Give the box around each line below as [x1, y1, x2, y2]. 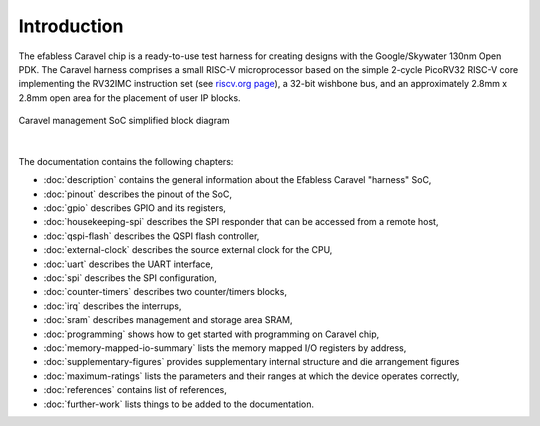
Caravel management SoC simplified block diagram [18, 115, 230, 127]
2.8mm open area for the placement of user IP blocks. [18, 91, 241, 104]
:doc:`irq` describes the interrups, [43, 300, 182, 312]
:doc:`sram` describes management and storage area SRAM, [43, 314, 294, 326]
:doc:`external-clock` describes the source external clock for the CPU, [43, 244, 333, 256]
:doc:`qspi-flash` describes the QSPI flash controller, [43, 230, 260, 242]
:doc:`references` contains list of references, [43, 384, 227, 396]
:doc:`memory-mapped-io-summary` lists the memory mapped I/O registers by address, [43, 341, 407, 354]
